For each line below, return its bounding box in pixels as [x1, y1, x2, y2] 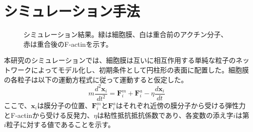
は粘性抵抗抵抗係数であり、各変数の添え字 [97, 110, 234, 120]
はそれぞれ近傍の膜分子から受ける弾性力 [116, 100, 246, 110]
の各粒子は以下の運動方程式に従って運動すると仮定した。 [4, 74, 188, 84]
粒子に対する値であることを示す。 [6, 119, 115, 130]
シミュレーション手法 [4, 1, 140, 21]
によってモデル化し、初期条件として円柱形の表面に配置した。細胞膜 [31, 64, 249, 75]
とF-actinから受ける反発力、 [4, 110, 94, 120]
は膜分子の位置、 [37, 100, 92, 110]
